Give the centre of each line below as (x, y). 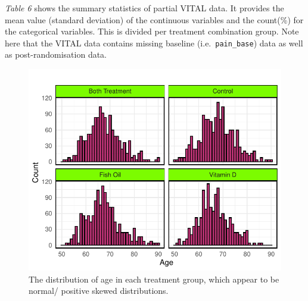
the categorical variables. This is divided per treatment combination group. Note (152, 31)
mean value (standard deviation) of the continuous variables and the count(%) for (154, 19)
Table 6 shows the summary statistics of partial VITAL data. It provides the (144, 8)
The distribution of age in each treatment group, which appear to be (154, 279)
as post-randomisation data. (56, 54)
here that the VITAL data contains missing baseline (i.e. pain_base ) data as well (154, 43)
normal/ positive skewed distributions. (99, 291)
